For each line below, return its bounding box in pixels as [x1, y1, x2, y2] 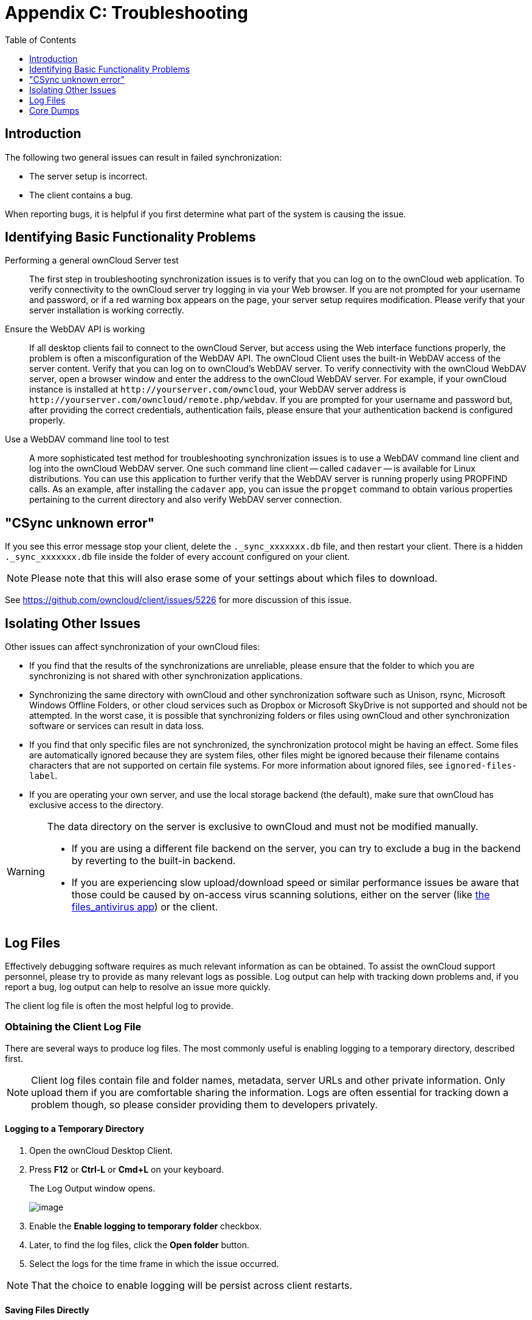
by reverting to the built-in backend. [71, 854, 236, 867]
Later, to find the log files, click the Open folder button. [29, 1239, 250, 1250]
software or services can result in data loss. [29, 721, 204, 732]
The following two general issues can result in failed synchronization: [5, 152, 282, 162]
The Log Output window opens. [29, 1182, 156, 1193]
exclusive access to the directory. [29, 800, 164, 811]
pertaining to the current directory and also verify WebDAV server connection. [29, 494, 342, 505]
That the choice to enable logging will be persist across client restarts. [31, 1279, 353, 1291]
